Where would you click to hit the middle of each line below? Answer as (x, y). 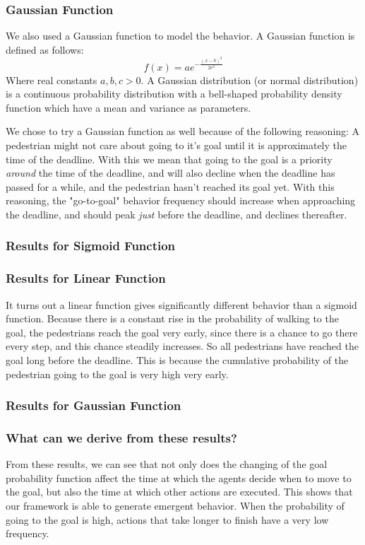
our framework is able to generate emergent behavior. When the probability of (175, 505)
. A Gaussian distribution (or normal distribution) (250, 80)
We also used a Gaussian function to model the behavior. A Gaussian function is (180, 36)
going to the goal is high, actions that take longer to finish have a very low (167, 519)
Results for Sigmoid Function (91, 246)
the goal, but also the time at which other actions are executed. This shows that (179, 492)
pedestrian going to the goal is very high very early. (117, 374)
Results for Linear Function (86, 278)
